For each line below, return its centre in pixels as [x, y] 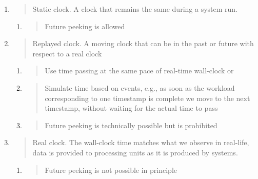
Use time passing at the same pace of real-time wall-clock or [139, 71]
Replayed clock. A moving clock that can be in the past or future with [143, 43]
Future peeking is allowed [85, 26]
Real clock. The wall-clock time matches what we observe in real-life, [141, 142]
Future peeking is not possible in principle [111, 170]
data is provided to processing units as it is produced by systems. [135, 152]
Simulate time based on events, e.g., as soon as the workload [140, 87]
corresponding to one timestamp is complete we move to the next [147, 98]
